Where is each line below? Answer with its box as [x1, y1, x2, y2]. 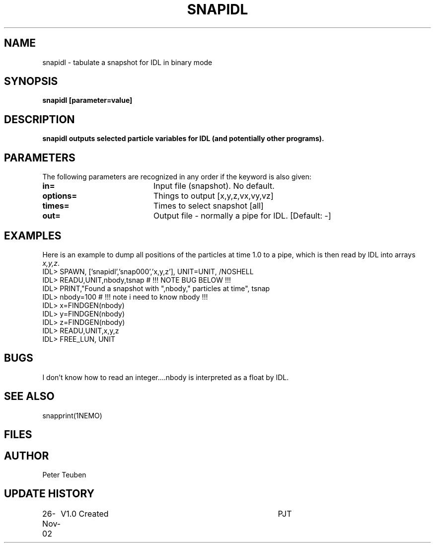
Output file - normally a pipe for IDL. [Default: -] [153, 211, 331, 221]
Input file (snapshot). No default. [153, 181, 275, 191]
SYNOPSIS [4, 75, 58, 88]
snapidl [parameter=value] [42, 96, 133, 105]
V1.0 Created [61, 508, 109, 519]
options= [42, 191, 77, 201]
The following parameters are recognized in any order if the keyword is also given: [42, 172, 312, 181]
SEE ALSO [4, 390, 55, 403]
